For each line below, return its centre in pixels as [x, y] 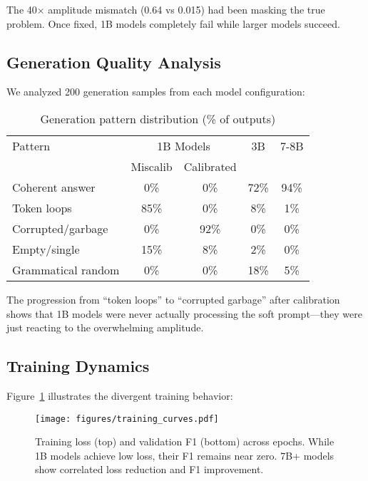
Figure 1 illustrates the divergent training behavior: [120, 395]
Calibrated [210, 166]
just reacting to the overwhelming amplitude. [105, 327]
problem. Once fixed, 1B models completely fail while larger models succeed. [173, 23]
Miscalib [152, 166]
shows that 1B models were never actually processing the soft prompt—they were [184, 313]
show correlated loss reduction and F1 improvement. [149, 469]
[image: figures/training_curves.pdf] [127, 419]
